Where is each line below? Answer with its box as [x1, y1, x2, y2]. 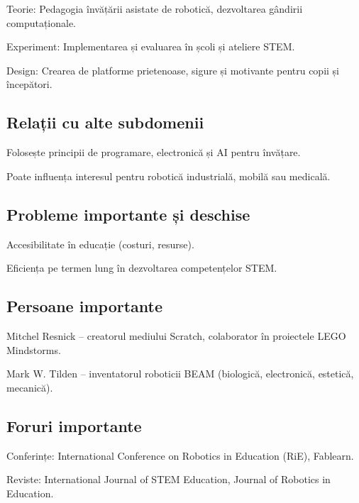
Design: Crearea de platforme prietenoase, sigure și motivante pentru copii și [6, 62, 340, 77]
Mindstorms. [6, 342, 61, 357]
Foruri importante [6, 414, 142, 436]
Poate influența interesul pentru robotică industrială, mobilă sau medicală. [6, 168, 331, 183]
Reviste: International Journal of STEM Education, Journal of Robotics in [6, 472, 331, 487]
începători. [6, 77, 53, 92]
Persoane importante [6, 295, 162, 317]
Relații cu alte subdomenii [6, 111, 204, 133]
